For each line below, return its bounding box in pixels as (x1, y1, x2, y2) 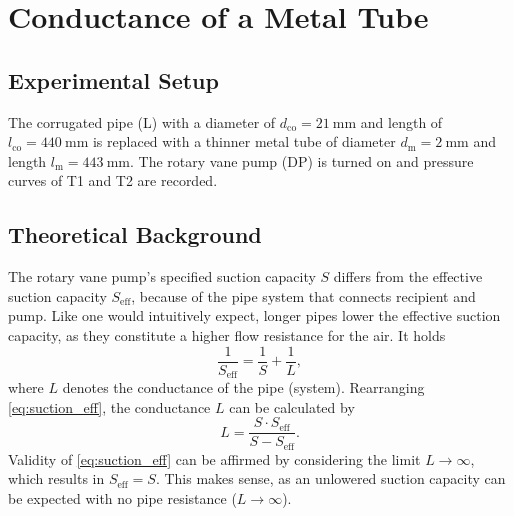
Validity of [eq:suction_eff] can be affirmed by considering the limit (8, 448, 421, 469)
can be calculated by (229, 396, 355, 417)
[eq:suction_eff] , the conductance (8, 396, 211, 417)
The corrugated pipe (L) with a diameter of (8, 111, 276, 132)
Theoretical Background (8, 219, 262, 250)
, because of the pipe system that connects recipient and (131, 285, 476, 306)
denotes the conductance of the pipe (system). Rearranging (62, 377, 425, 398)
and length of (360, 111, 443, 132)
